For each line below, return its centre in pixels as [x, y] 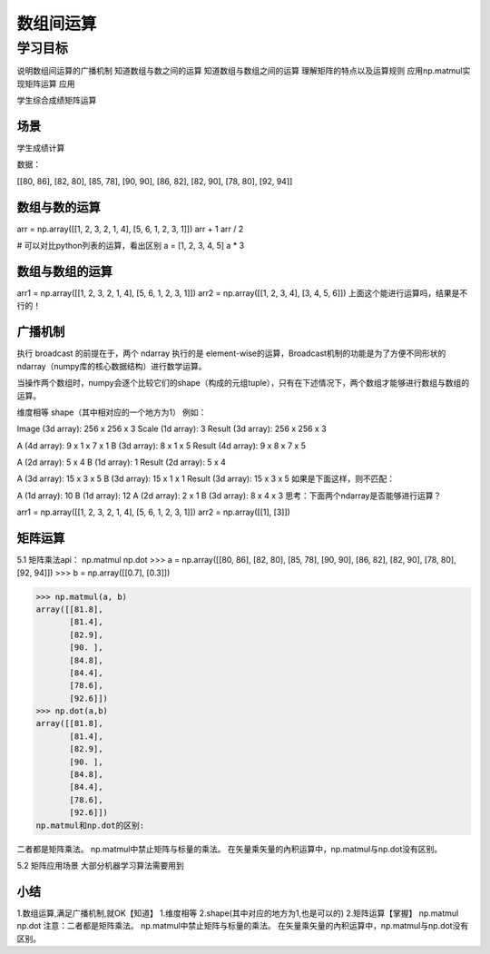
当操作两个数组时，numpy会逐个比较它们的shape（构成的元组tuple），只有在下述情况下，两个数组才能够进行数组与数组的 [243, 383]
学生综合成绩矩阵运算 [57, 101]
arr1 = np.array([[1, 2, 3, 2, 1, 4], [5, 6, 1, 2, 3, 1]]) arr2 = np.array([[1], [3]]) [153, 512]
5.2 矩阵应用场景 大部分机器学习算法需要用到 [101, 865]
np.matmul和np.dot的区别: [90, 825]
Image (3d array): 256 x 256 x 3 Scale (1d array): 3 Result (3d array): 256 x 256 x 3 [171, 429]
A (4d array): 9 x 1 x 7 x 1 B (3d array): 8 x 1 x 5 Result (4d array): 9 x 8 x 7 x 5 [161, 446]
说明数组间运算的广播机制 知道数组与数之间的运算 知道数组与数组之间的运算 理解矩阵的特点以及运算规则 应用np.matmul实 [244, 71]
